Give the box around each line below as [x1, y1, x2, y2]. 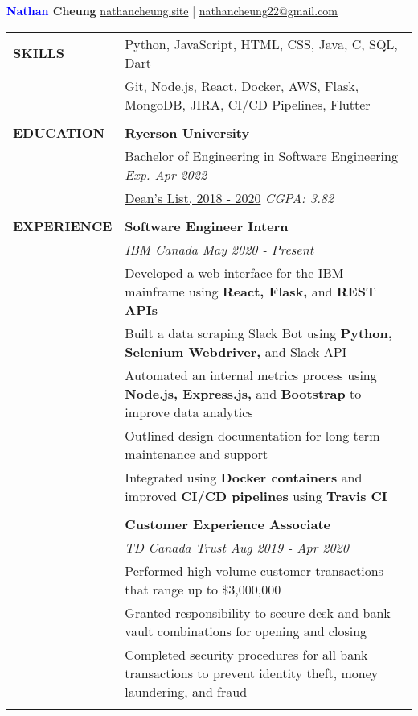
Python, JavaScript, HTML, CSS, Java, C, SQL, [125, 34, 398, 53]
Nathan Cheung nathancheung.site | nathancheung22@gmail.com [6, 2, 338, 19]
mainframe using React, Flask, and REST [125, 281, 376, 300]
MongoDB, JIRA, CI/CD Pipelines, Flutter [125, 94, 371, 114]
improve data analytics [125, 402, 253, 421]
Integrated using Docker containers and [125, 467, 363, 486]
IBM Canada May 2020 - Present [125, 239, 314, 259]
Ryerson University [125, 122, 250, 142]
